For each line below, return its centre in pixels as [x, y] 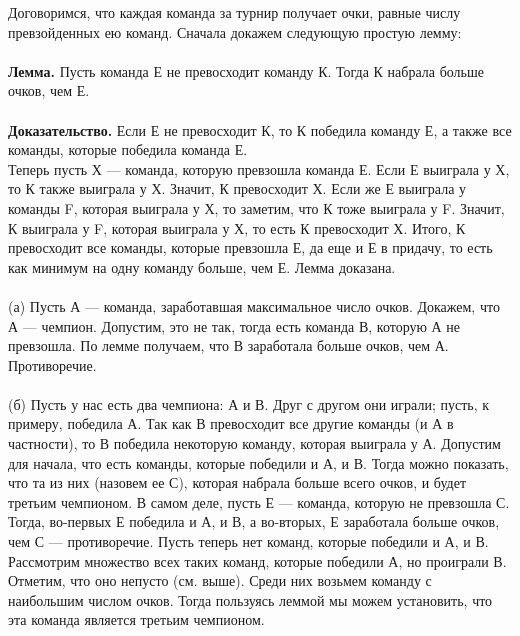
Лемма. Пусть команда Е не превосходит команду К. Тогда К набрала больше [246, 70]
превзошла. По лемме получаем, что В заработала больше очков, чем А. [228, 345]
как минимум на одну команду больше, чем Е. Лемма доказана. [202, 266]
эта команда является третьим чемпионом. [136, 619]
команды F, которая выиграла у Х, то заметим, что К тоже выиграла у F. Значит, [256, 207]
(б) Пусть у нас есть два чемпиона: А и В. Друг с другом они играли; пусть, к [248, 403]
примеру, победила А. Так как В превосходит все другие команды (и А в [231, 423]
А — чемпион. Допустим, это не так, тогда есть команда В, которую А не [234, 325]
